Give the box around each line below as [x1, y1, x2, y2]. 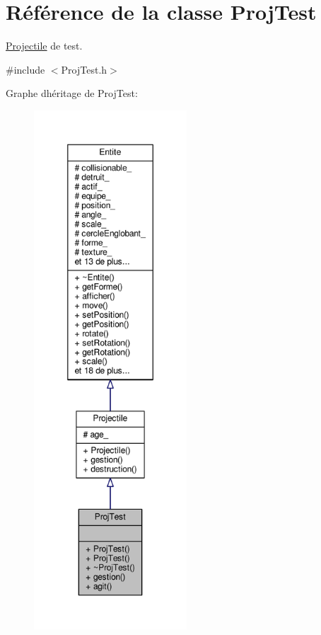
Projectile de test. [6, 38, 83, 53]
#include [6, 62, 45, 76]
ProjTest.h [61, 62, 107, 76]
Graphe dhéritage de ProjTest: [6, 86, 138, 101]
